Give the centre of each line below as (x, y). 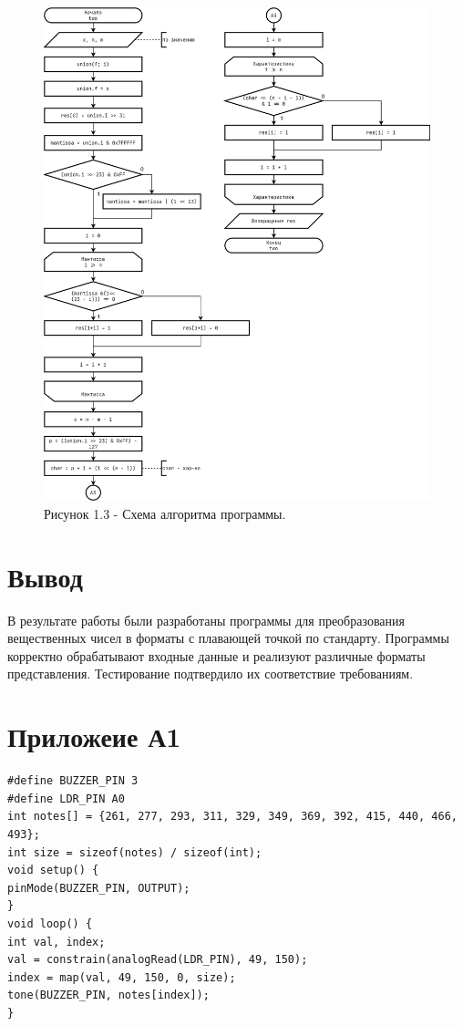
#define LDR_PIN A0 (66, 798)
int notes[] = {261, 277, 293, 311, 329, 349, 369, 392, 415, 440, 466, (232, 817)
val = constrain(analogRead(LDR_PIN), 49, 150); (158, 960)
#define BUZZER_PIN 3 (73, 781)
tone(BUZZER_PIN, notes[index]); (108, 995)
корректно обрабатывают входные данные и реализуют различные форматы (216, 655)
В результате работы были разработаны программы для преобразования (206, 620)
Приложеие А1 (94, 736)
